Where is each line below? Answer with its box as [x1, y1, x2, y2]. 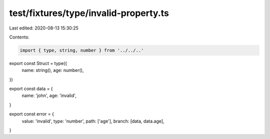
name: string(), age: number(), [21, 67, 84, 73]
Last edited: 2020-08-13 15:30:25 [9, 25, 78, 31]
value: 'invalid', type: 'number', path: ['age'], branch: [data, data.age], [21, 118, 164, 124]
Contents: [9, 34, 29, 40]
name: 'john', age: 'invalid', [21, 92, 77, 98]
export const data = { [9, 85, 53, 92]
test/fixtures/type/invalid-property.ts [9, 7, 169, 18]
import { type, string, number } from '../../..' [19, 47, 144, 53]
